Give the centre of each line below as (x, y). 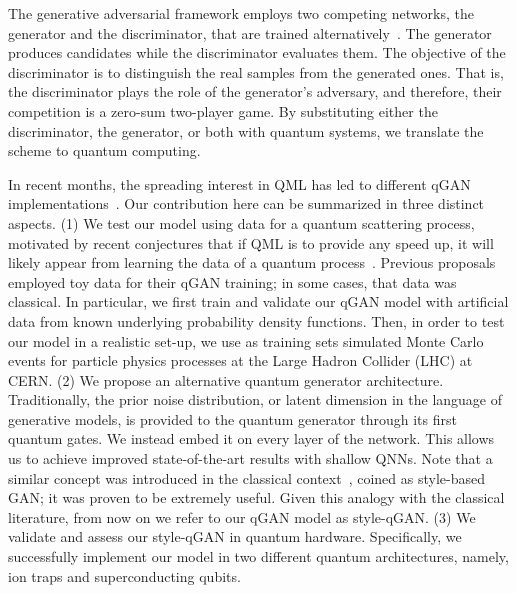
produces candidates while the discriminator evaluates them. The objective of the (257, 52)
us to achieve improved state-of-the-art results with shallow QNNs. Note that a (250, 458)
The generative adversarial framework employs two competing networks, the (241, 13)
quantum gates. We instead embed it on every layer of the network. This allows (251, 438)
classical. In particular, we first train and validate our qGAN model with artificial (258, 301)
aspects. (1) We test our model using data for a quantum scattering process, (241, 222)
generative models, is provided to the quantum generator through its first (232, 418)
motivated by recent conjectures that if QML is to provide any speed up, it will (251, 242)
